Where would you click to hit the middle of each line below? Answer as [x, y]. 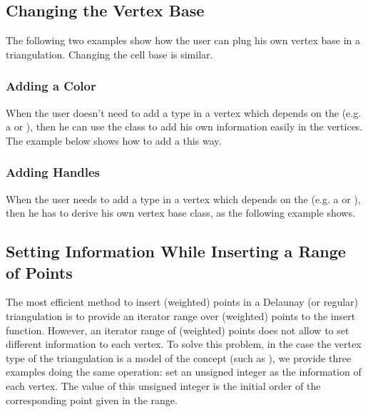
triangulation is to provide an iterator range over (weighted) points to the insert [181, 315]
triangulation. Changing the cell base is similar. [109, 54]
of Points [39, 272]
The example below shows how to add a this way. [114, 140]
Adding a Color [51, 86]
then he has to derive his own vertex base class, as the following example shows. [180, 213]
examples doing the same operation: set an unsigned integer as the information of [184, 372]
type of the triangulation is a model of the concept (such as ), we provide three [179, 357]
